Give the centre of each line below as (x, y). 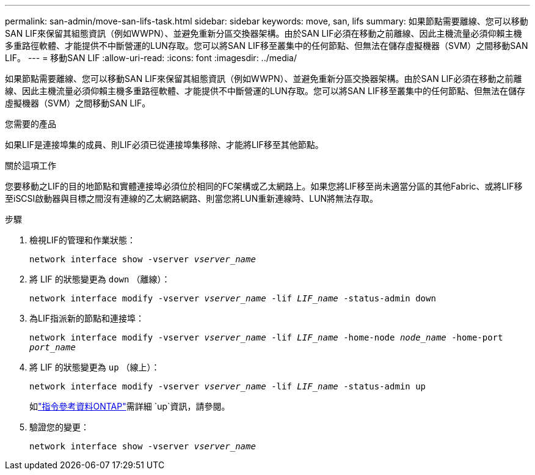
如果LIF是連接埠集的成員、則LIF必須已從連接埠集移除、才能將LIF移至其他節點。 (164, 145)
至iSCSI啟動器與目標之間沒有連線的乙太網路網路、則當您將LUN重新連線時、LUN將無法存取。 (192, 198)
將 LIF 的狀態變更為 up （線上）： (95, 367)
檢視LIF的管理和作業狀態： (82, 240)
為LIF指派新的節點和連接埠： (87, 318)
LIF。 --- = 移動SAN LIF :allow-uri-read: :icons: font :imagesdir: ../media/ (151, 58)
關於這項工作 (31, 165)
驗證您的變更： (59, 427)
